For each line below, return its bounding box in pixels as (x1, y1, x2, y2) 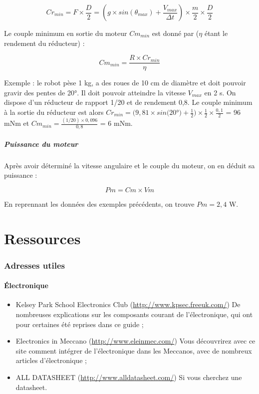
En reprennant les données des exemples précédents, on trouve (4, 198, 195, 209)
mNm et (4, 118, 29, 128)
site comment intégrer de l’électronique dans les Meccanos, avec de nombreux (15, 345, 252, 356)
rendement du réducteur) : (4, 37, 85, 48)
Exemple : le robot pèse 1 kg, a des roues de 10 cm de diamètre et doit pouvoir (4, 77, 246, 88)
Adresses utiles (4, 259, 65, 271)
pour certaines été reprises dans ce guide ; (15, 319, 144, 329)
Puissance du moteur (4, 138, 78, 149)
